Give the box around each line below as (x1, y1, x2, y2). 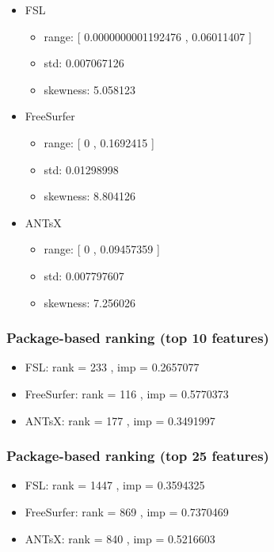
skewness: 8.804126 (44, 188, 135, 204)
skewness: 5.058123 (44, 81, 135, 97)
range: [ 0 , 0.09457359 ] (44, 241, 160, 257)
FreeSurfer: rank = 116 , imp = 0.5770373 (25, 385, 229, 402)
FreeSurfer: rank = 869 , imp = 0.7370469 (25, 503, 229, 520)
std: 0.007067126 (44, 55, 124, 71)
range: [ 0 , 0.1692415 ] (44, 134, 154, 150)
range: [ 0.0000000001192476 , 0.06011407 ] (44, 28, 252, 44)
